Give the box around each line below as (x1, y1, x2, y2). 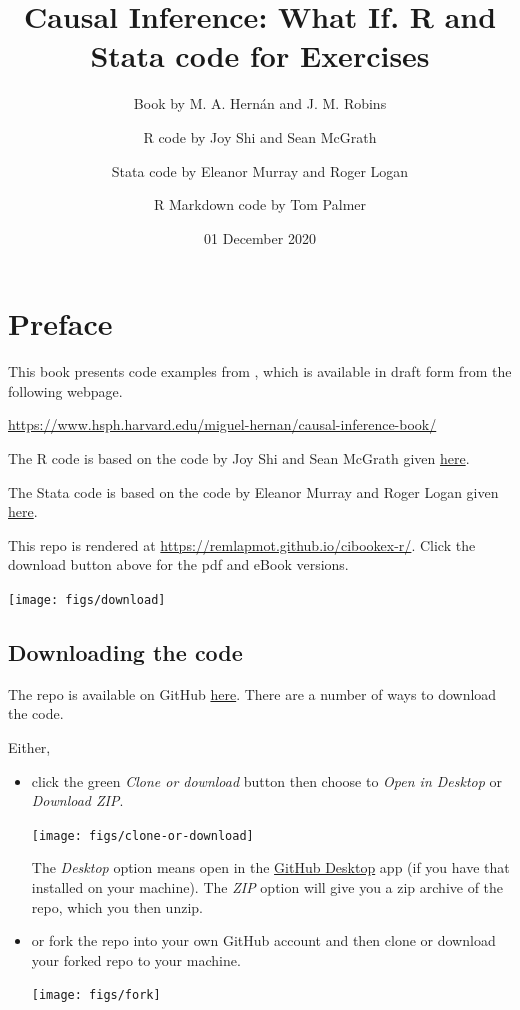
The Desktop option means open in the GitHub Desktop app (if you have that (31, 857, 510, 878)
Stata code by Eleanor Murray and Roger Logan (111, 160, 409, 181)
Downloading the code (8, 637, 243, 668)
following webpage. (8, 380, 123, 401)
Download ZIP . (31, 790, 124, 811)
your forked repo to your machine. (31, 949, 241, 970)
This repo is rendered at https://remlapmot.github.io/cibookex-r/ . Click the (8, 534, 476, 555)
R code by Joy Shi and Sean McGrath (143, 126, 377, 147)
